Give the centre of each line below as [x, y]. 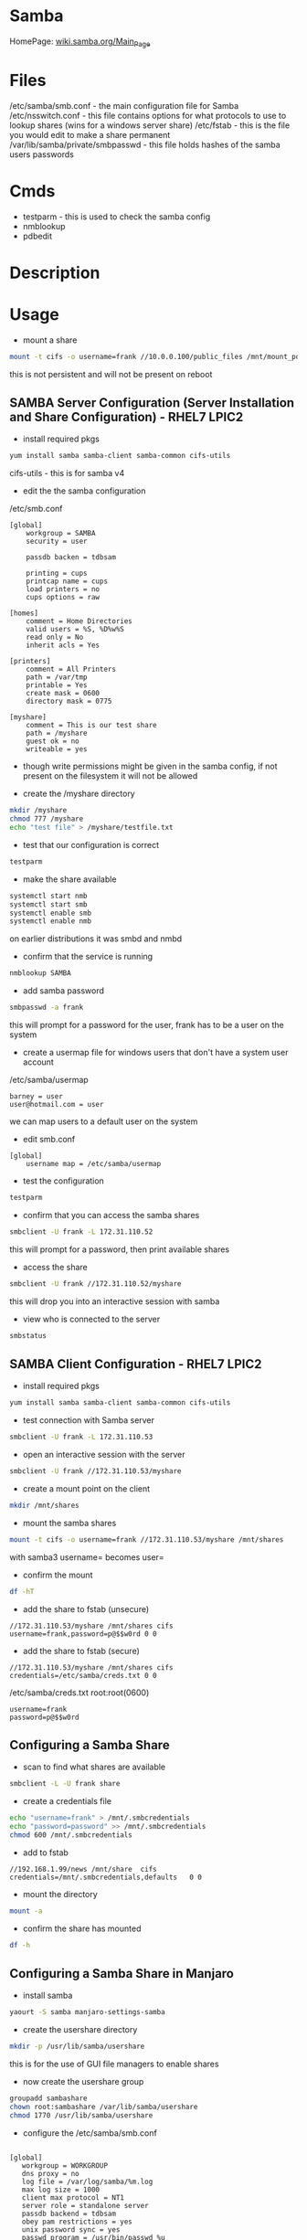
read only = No [55, 637]
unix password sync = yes [71, 2229]
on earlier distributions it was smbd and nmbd [96, 939]
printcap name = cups [67, 581]
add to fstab [45, 1853]
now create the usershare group [83, 2082]
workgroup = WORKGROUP [64, 2166]
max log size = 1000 [61, 2190]
